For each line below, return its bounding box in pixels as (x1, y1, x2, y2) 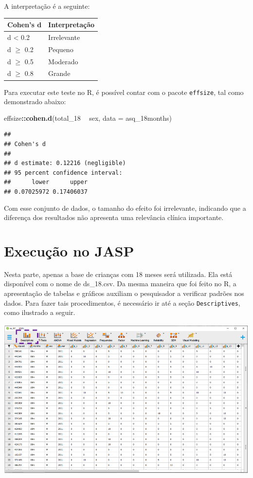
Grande (48, 68, 71, 78)
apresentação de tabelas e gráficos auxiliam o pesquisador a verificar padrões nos (4, 288, 244, 298)
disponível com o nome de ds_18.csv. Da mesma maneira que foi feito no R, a (4, 278, 236, 289)
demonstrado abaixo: (4, 96, 66, 107)
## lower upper (4, 179, 88, 186)
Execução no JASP (4, 240, 134, 260)
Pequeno (48, 44, 73, 54)
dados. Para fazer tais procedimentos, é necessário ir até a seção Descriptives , (4, 297, 240, 308)
